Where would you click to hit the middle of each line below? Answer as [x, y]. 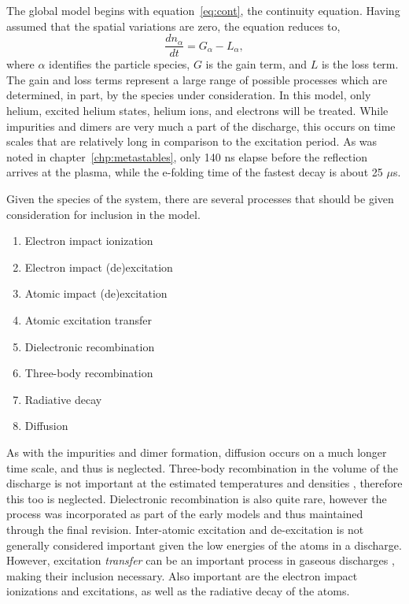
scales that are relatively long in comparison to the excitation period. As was [192, 141]
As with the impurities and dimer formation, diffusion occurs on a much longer [197, 452]
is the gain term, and [256, 64]
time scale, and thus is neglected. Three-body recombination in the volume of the [203, 467]
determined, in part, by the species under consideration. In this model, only [189, 95]
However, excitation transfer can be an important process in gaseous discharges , [201, 560]
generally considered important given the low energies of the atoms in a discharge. [204, 545]
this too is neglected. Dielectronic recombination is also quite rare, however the [197, 498]
